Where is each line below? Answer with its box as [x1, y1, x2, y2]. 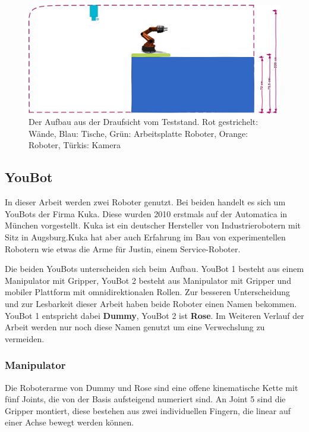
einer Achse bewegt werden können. [5, 416, 134, 428]
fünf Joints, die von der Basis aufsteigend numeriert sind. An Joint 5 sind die [5, 393, 286, 405]
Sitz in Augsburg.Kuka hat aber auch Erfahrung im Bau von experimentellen [5, 230, 286, 243]
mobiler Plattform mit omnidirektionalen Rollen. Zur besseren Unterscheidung [5, 286, 291, 298]
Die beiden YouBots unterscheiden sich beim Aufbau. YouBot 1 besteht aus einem [5, 262, 304, 275]
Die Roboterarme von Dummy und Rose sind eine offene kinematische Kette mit [5, 381, 298, 393]
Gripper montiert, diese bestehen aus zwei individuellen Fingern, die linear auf [5, 404, 291, 417]
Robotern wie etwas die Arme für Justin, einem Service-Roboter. [5, 242, 241, 255]
